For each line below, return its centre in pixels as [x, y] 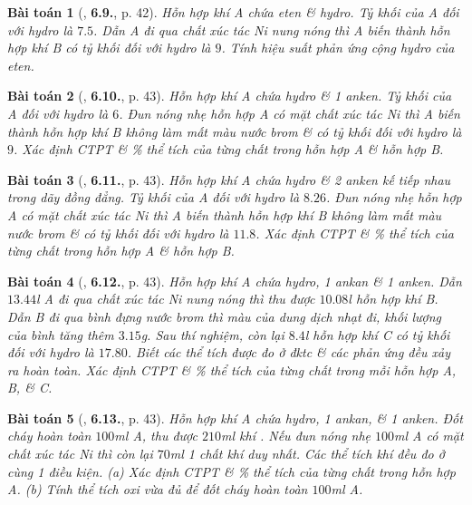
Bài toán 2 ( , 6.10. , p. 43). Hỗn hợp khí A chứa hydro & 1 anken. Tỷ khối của [230, 96]
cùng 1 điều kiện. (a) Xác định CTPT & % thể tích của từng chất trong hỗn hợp [231, 471]
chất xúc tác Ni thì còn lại [80, 454]
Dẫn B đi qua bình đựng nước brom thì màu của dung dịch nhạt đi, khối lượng [224, 316]
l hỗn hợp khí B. [393, 299]
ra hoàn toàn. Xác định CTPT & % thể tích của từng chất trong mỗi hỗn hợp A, [232, 369]
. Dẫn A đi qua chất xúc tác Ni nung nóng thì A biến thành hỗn [272, 29]
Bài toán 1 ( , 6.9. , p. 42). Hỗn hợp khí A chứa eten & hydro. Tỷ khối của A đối [233, 12]
